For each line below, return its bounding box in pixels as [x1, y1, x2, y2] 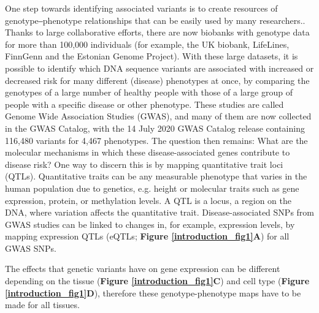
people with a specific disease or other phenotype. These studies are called [5, 97, 284, 110]
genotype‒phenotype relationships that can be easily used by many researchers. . [5, 13, 306, 26]
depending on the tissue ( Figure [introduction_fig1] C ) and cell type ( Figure [5, 274, 310, 287]
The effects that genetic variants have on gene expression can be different [5, 262, 280, 275]
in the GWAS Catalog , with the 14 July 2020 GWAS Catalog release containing [5, 121, 305, 134]
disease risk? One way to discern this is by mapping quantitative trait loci [5, 157, 283, 170]
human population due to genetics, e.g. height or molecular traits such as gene [5, 181, 299, 194]
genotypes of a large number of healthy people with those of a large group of [5, 86, 293, 99]
